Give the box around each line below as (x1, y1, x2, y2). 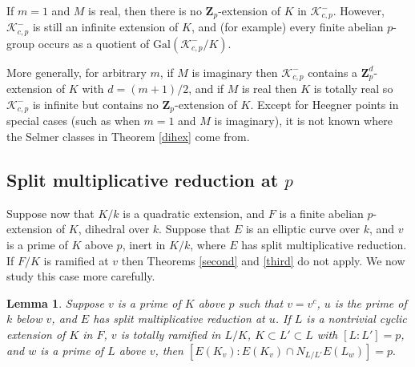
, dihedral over (78, 220, 150, 237)
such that (238, 294, 284, 311)
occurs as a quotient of (38, 34, 150, 51)
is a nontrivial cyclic (306, 310, 407, 327)
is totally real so (313, 80, 393, 97)
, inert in (122, 236, 166, 252)
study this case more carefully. (6, 268, 155, 284)
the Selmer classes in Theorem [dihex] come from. (6, 128, 250, 144)
